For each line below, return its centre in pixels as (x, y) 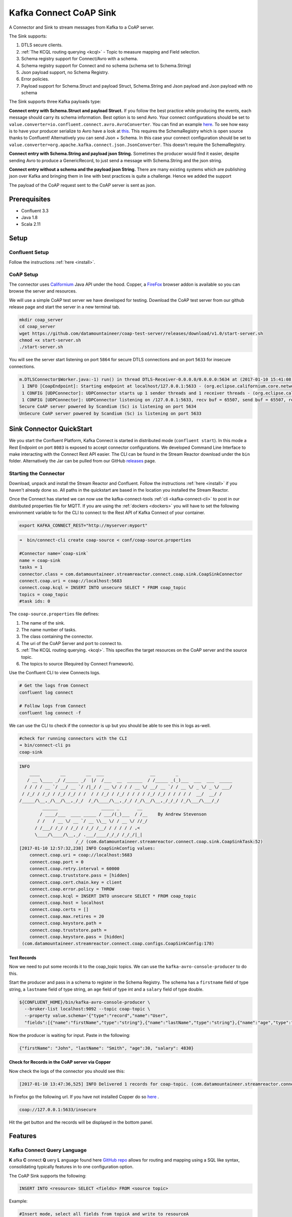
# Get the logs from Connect (54, 686)
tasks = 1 (31, 567)
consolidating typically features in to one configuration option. (71, 1167)
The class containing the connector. (57, 636)
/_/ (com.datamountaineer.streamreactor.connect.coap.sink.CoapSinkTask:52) (169, 841)
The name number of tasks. (49, 629)
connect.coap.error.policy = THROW (72, 889)
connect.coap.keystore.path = (65, 923)
